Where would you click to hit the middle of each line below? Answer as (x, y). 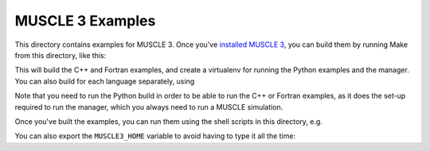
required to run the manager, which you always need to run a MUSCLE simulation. (149, 106)
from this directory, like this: (61, 55)
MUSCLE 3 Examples (85, 21)
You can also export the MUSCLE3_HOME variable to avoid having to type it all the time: (155, 136)
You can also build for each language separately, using (105, 81)
